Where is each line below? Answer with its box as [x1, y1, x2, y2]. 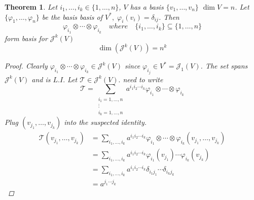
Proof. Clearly [5, 60, 48, 71]
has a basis [130, 2, 164, 12]
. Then [158, 11, 179, 22]
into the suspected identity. [64, 117, 147, 127]
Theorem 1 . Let [5, 2, 58, 12]
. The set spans [200, 60, 248, 71]
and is [31, 74, 51, 84]
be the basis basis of [42, 11, 103, 22]
